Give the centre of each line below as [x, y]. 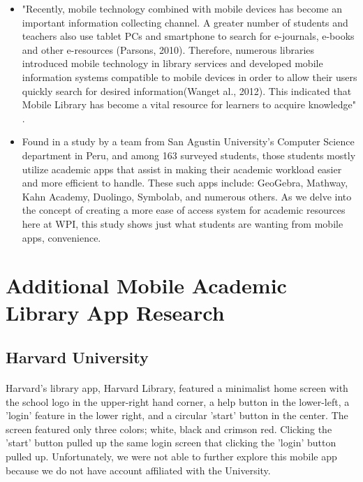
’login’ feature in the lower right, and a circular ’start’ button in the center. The [177, 415]
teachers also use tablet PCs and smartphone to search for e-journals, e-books [188, 36]
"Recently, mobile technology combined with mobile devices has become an [182, 8]
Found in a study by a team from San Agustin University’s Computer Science [188, 141]
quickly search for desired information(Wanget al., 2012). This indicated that [187, 90]
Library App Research [115, 313]
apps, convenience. [61, 237]
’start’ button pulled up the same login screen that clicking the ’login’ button [171, 443]
